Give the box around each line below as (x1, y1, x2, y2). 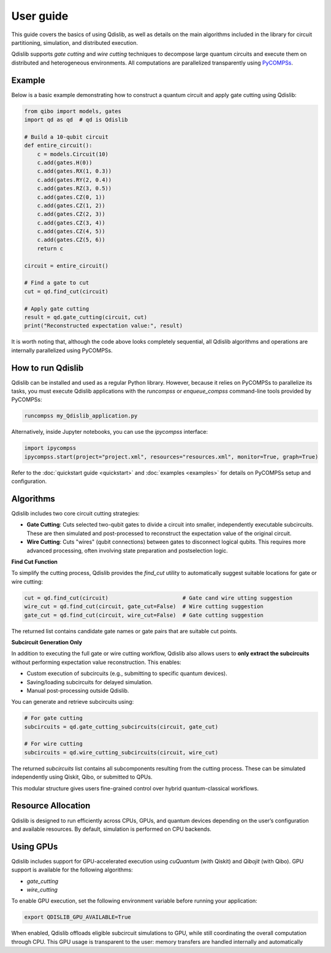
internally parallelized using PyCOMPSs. (11, 347, 113, 354)
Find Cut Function (11, 558, 58, 566)
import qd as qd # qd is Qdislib (24, 117, 128, 123)
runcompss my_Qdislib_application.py (24, 412, 138, 420)
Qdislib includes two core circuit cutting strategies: (11, 510, 140, 517)
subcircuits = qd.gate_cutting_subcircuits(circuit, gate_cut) (24, 723, 219, 730)
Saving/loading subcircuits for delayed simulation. (26, 678, 153, 685)
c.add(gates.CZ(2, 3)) (37, 210, 105, 218)
